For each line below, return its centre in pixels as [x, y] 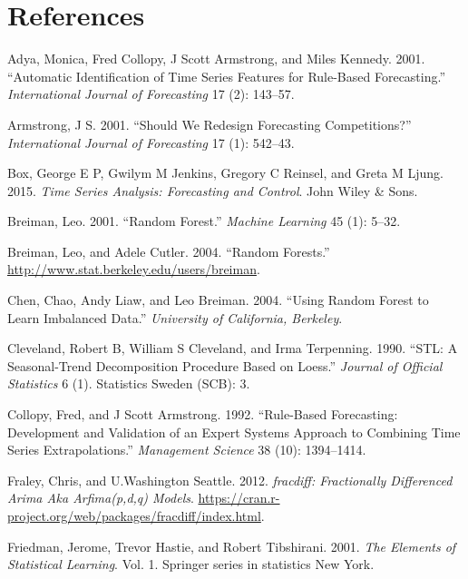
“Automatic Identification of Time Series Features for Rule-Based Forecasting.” [227, 76]
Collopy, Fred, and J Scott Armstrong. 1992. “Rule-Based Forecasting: [203, 414]
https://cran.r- [239, 498]
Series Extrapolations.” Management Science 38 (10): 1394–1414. [187, 450]
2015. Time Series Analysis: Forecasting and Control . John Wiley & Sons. [213, 190]
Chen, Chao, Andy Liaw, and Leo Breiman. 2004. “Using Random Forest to [218, 300]
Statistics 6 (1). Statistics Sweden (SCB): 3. [129, 383]
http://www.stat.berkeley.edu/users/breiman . [134, 269]
